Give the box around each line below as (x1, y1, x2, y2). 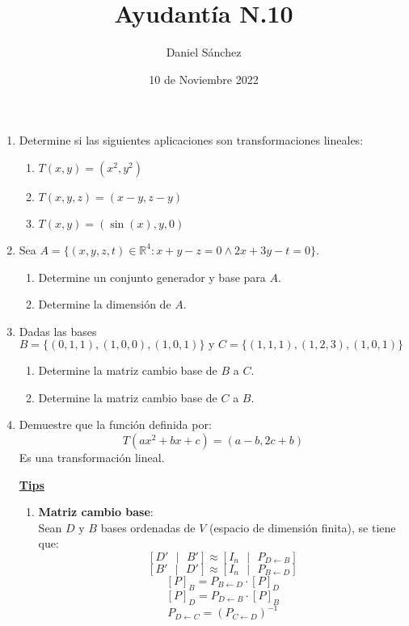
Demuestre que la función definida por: (19, 416, 212, 433)
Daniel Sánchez (166, 44, 242, 61)
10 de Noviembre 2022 (149, 70, 259, 87)
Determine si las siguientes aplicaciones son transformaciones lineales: (19, 132, 364, 149)
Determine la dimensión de (38, 296, 171, 313)
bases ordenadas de (100, 519, 196, 536)
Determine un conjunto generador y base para (38, 268, 266, 285)
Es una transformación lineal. (19, 449, 165, 466)
